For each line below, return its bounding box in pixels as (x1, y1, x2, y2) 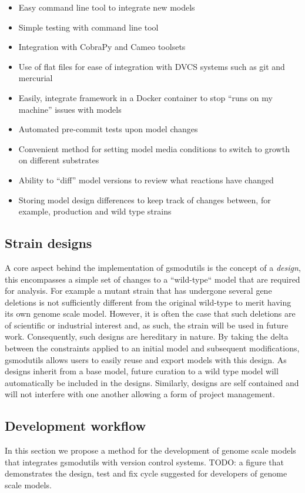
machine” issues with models (18, 103, 122, 115)
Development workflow (5, 417, 146, 435)
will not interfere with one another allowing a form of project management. (5, 388, 275, 400)
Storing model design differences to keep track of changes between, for (18, 193, 271, 206)
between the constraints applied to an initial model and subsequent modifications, (5, 342, 300, 354)
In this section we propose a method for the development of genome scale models (5, 444, 296, 457)
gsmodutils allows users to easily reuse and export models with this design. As (5, 353, 287, 365)
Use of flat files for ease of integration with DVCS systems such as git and (18, 60, 285, 72)
